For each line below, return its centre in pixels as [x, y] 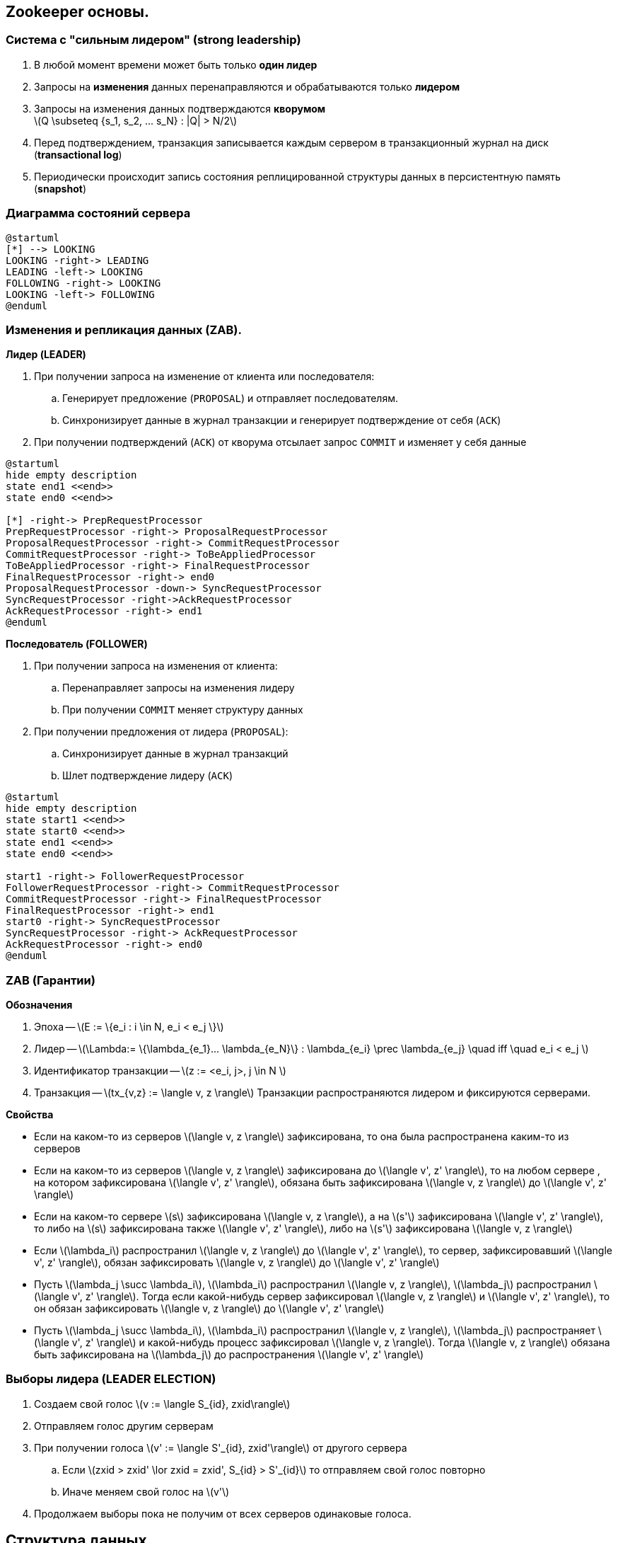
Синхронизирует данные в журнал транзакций [175, 754]
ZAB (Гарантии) [51, 980]
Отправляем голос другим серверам [124, 1426]
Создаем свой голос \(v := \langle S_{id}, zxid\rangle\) [162, 1404]
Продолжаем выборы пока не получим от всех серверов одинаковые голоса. [223, 1513]
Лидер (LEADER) [46, 355]
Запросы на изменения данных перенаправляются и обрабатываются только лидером [247, 86]
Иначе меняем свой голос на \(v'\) [146, 1491]
